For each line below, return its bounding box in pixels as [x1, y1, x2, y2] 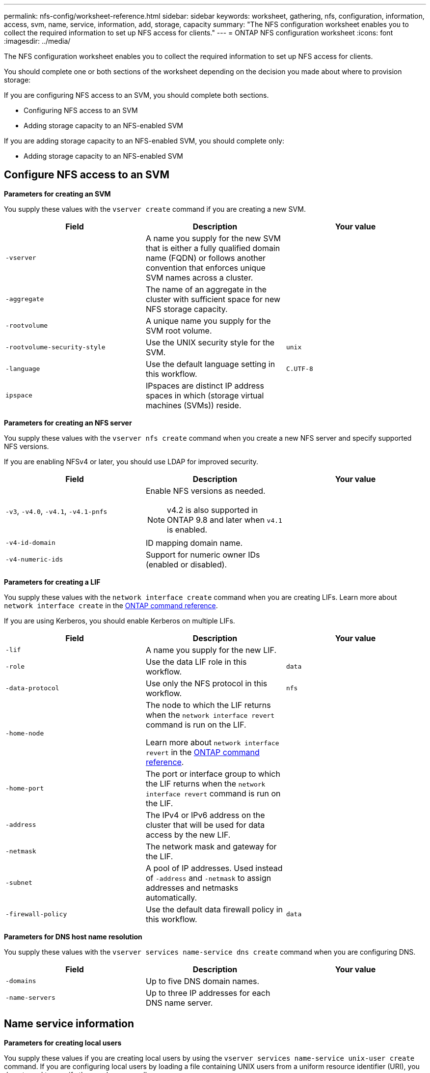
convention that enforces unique [145, 262, 266, 273]
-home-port [5, 785, 44, 792]
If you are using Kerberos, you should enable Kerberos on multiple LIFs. [4, 616, 235, 625]
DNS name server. [145, 997, 213, 1008]
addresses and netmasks [145, 882, 239, 893]
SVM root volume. [145, 325, 212, 336]
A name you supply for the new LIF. [145, 645, 277, 655]
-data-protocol [5, 684, 59, 692]
